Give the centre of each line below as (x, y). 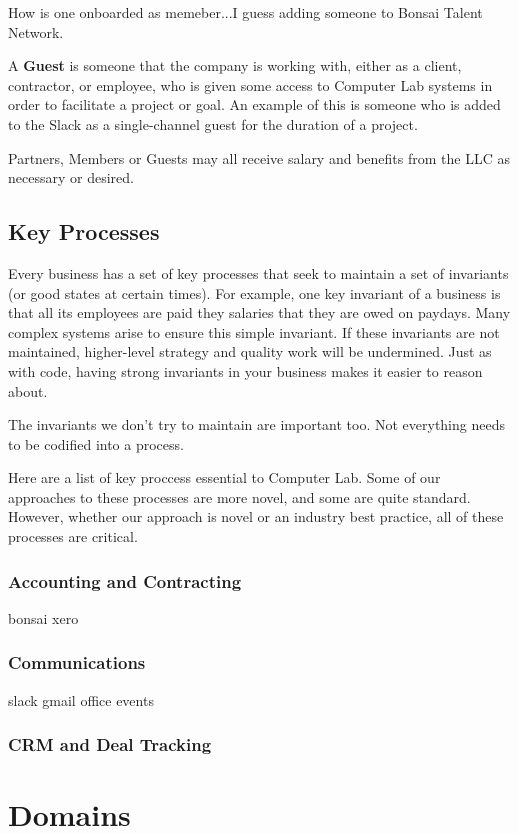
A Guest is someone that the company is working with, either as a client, (235, 65)
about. (28, 390)
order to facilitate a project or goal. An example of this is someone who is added (254, 104)
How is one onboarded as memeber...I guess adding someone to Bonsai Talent (245, 12)
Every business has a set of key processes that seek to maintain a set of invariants (258, 272)
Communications (77, 662)
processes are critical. (73, 536)
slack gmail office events (81, 699)
